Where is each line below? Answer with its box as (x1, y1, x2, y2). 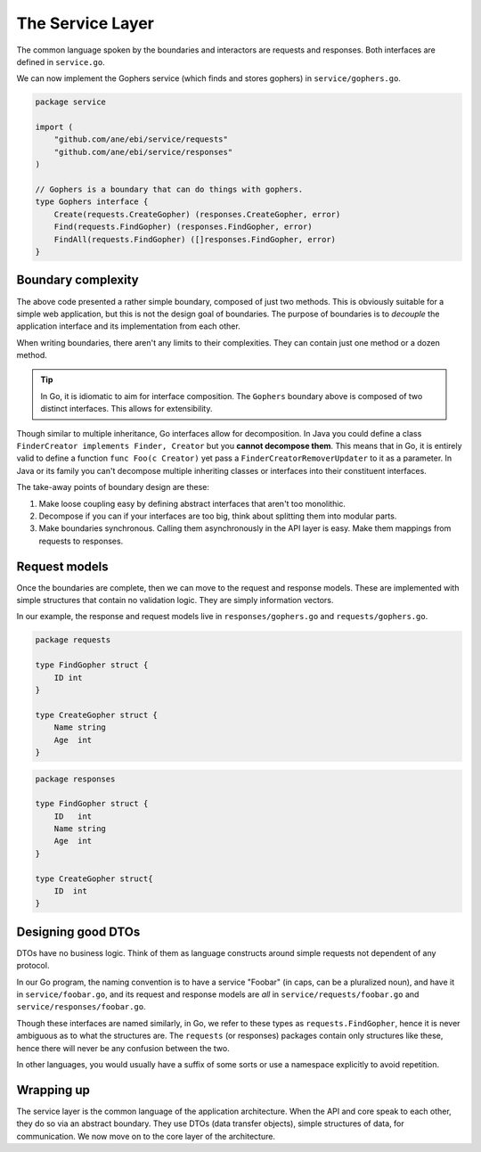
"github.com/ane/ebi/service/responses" (53, 147, 233, 157)
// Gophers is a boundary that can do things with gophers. (35, 184, 304, 195)
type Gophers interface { (35, 197, 149, 207)
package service (35, 97, 107, 107)
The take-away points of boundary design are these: (16, 482, 209, 493)
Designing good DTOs (16, 924, 141, 939)
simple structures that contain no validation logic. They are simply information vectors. (16, 595, 334, 606)
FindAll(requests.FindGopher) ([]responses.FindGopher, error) (53, 234, 337, 244)
